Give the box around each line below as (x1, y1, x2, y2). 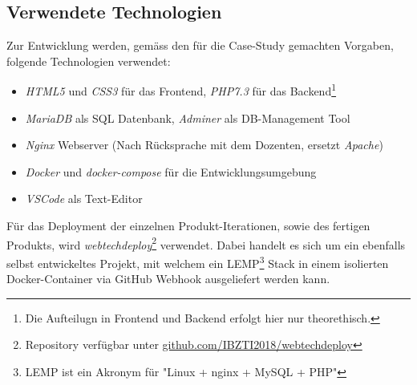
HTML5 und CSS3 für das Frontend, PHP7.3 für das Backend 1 (25, 80, 337, 99)
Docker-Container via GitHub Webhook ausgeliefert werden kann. (6, 270, 330, 287)
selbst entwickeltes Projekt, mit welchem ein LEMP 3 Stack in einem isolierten (6, 252, 389, 271)
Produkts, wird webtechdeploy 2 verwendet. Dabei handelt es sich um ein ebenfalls (6, 233, 406, 253)
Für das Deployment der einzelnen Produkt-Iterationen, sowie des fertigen (6, 217, 370, 234)
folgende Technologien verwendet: (6, 52, 171, 69)
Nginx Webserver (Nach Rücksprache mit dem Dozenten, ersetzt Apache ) (25, 136, 383, 153)
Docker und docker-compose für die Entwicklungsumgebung (25, 163, 317, 180)
